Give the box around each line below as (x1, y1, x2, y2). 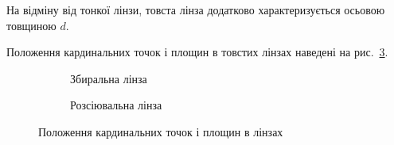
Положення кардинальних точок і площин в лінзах (38, 123, 283, 139)
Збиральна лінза (70, 70, 147, 86)
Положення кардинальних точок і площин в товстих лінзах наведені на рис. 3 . (6, 44, 388, 60)
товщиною (6, 17, 57, 33)
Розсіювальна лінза (70, 97, 162, 113)
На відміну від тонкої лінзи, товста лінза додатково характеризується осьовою (6, 2, 385, 17)
